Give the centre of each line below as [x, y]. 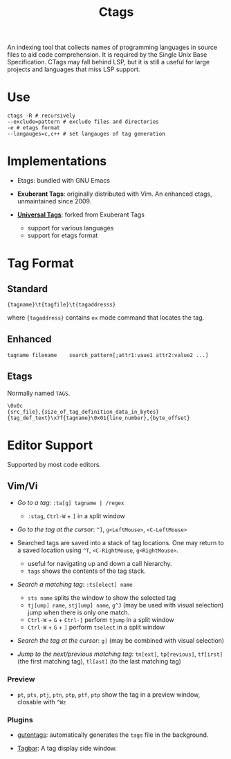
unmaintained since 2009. [54, 201]
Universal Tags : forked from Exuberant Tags [81, 214]
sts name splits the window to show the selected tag [102, 598]
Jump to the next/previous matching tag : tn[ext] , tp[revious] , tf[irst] [120, 654]
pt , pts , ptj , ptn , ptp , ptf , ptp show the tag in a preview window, [109, 694]
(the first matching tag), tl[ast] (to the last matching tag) [99, 661]
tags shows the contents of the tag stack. [87, 571]
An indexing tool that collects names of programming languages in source [112, 47]
